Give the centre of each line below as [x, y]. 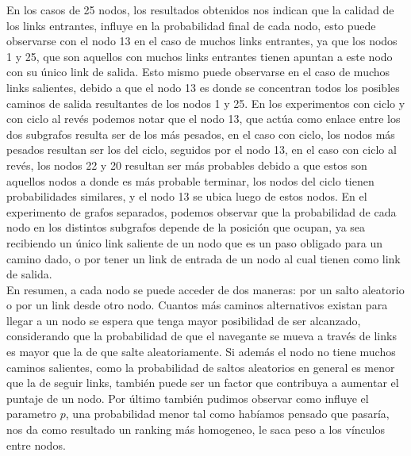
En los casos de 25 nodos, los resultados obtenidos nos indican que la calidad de [200, 10]
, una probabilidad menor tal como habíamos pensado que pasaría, [227, 414]
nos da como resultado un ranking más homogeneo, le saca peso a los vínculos [196, 429]
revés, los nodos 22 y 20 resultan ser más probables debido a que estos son [187, 165]
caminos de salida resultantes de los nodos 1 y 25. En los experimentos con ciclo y [206, 103]
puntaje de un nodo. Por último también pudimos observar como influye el [188, 398]
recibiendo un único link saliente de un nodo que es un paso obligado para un [195, 242]
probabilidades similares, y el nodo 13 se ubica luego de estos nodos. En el [187, 196]
